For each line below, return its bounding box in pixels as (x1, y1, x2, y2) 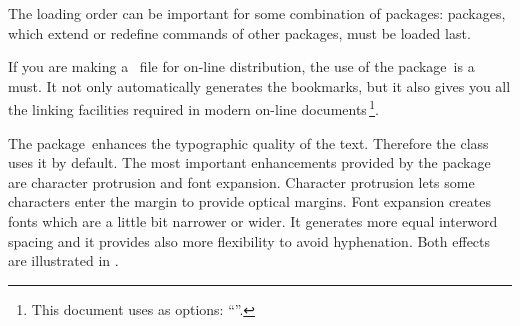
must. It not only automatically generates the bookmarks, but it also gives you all (8, 75, 511, 96)
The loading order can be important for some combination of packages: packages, (8, 3, 506, 23)
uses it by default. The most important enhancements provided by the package (8, 152, 491, 173)
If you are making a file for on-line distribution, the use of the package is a (8, 56, 475, 77)
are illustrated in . (8, 250, 119, 271)
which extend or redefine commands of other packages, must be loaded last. (8, 22, 471, 43)
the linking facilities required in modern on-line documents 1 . (8, 96, 379, 120)
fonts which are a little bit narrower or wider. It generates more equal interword (8, 211, 498, 231)
